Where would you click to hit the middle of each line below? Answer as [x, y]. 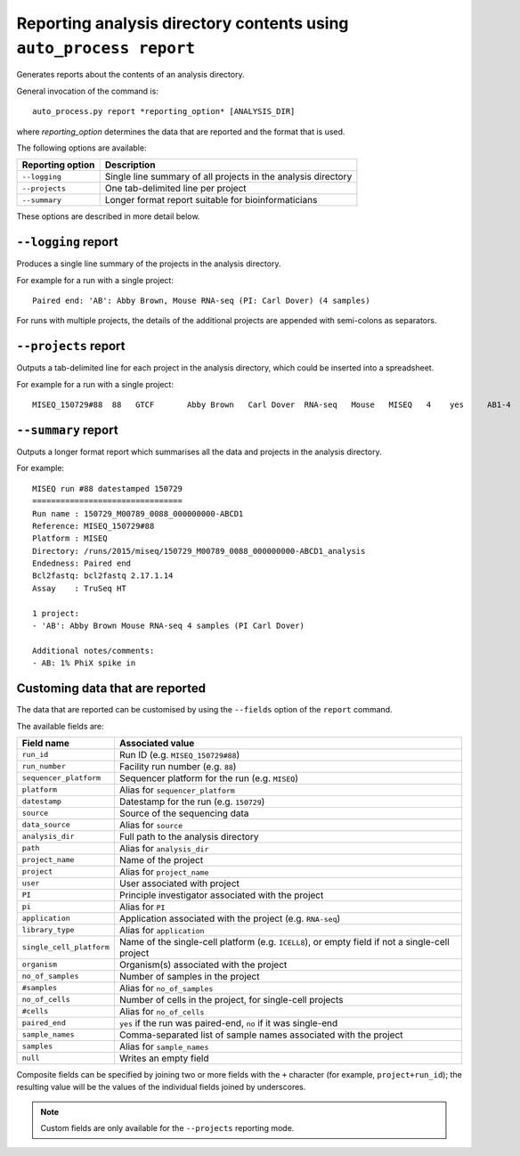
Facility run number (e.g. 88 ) [178, 766]
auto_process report [106, 48]
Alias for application [162, 930]
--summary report [68, 430]
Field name [46, 743]
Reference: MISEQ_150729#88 [93, 526]
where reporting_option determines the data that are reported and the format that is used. [181, 131]
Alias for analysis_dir [164, 848]
